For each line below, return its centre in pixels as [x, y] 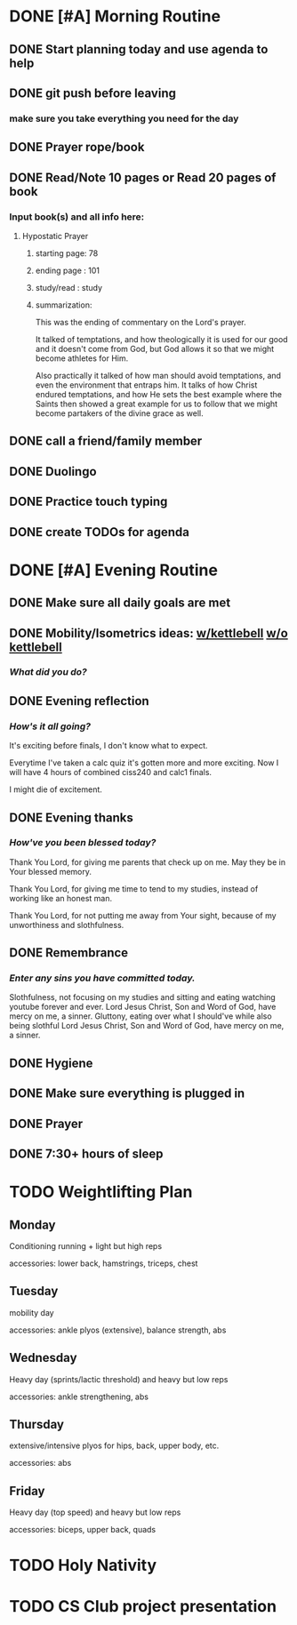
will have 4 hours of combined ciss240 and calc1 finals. [110, 772]
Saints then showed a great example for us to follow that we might [157, 404]
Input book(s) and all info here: [77, 217]
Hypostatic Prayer [55, 236]
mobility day [32, 1312]
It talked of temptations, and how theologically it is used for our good [161, 339]
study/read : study [69, 287]
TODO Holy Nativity [83, 1565]
